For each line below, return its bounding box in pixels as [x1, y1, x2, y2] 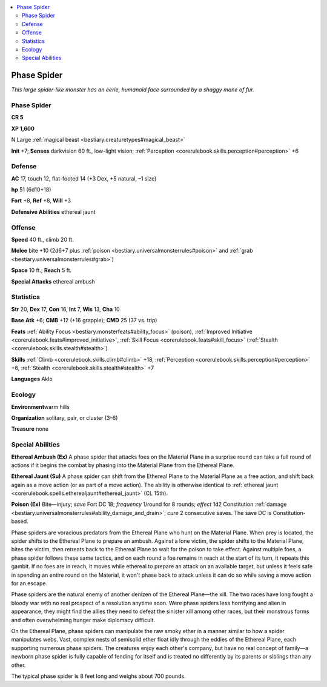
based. [11, 518, 28, 525]
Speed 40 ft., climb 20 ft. [11, 236, 74, 244]
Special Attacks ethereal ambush [11, 277, 95, 285]
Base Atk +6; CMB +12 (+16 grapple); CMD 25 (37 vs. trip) [11, 317, 157, 324]
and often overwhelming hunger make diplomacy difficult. [11, 616, 156, 623]
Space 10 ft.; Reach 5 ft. [11, 267, 72, 274]
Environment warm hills [11, 403, 70, 410]
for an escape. [11, 579, 48, 587]
